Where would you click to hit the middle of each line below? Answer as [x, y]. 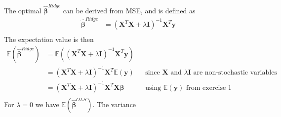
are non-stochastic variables [235, 73]
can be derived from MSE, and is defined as [129, 10]
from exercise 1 [209, 88]
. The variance [114, 104]
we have [47, 104]
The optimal [23, 10]
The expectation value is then [49, 39]
